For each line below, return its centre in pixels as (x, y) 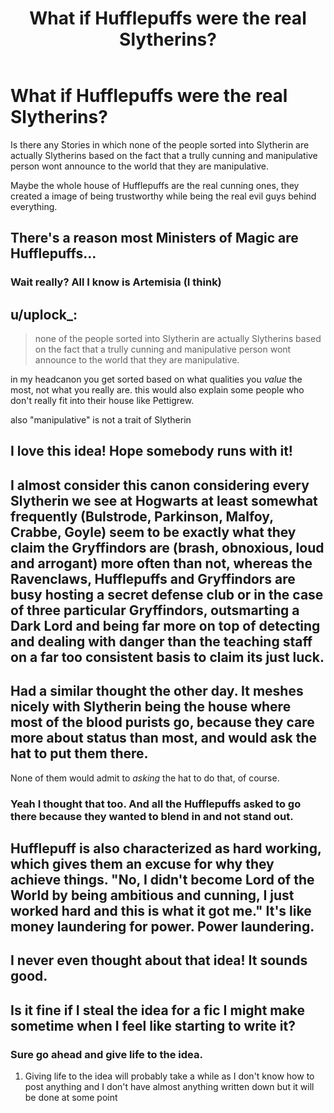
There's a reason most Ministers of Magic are (154, 238)
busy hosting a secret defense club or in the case (167, 594)
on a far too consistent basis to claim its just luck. (167, 657)
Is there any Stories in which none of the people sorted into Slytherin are (160, 144)
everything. (34, 206)
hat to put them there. (79, 753)
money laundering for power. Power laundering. (162, 926)
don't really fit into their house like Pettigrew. (102, 401)
